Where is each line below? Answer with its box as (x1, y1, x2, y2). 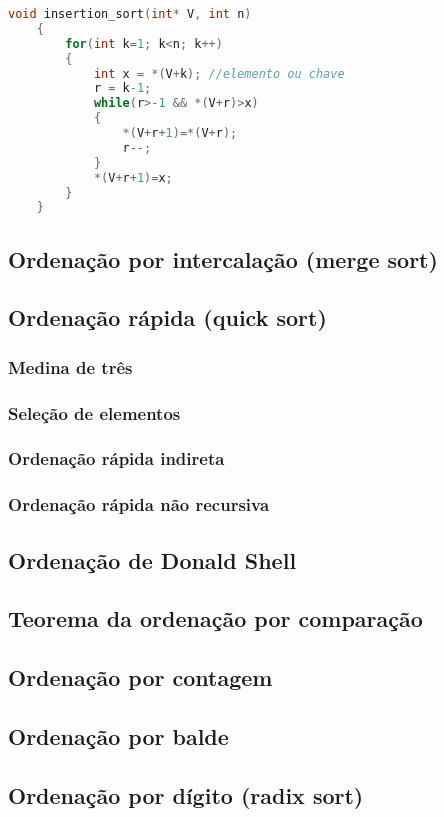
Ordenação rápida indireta (8, 446, 225, 471)
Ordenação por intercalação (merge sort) (8, 243, 438, 274)
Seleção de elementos (8, 400, 181, 425)
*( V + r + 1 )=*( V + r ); (122, 126, 238, 140)
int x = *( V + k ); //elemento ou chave (93, 66, 345, 81)
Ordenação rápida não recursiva (8, 492, 270, 517)
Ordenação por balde (8, 720, 229, 751)
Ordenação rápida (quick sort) (8, 302, 327, 333)
